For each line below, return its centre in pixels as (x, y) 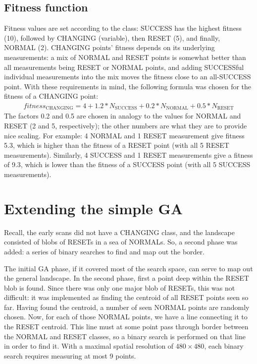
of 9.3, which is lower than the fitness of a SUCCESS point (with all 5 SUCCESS (127, 164)
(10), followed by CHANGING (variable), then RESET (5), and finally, (112, 37)
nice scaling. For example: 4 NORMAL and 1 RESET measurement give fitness (124, 135)
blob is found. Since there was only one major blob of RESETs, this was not (120, 287)
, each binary (224, 346)
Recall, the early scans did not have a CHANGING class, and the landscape (119, 232)
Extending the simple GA (94, 208)
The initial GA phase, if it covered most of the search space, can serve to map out (128, 268)
